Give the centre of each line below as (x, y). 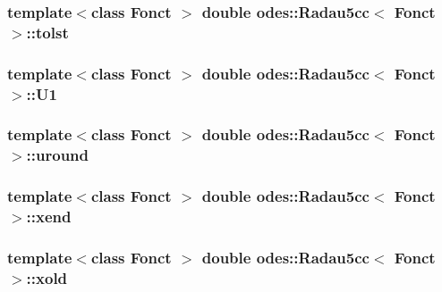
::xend (49, 217)
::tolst (47, 32)
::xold (47, 277)
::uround (58, 155)
